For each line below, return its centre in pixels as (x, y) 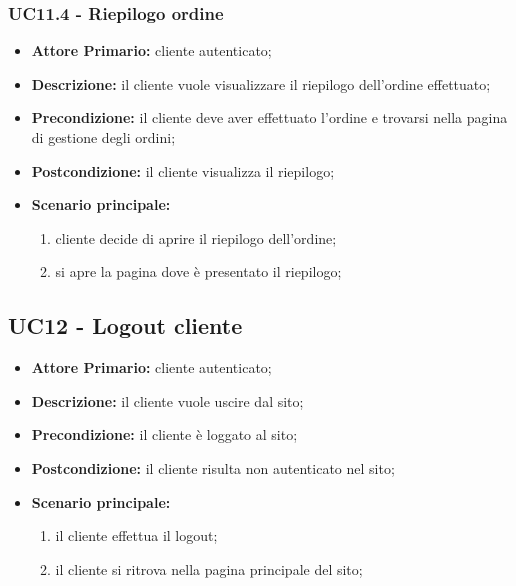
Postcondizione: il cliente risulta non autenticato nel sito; (213, 467)
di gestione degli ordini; (103, 137)
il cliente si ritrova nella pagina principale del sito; (209, 568)
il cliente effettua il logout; (136, 535)
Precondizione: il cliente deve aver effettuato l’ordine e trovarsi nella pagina (269, 117)
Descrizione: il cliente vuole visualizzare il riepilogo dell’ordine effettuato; (261, 83)
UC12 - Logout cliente (125, 325)
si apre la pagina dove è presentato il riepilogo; (198, 271)
